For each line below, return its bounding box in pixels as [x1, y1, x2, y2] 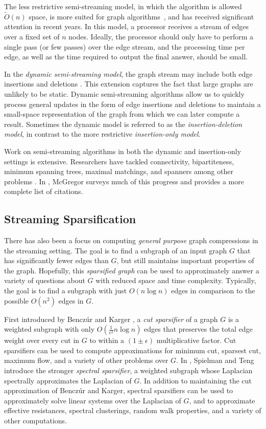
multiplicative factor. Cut [156, 335, 236, 346]
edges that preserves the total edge [144, 324, 253, 334]
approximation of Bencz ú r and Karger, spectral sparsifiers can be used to [4, 385, 233, 396]
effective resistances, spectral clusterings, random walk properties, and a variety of [4, 405, 261, 416]
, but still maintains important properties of [116, 255, 254, 266]
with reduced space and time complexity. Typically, [95, 275, 256, 286]
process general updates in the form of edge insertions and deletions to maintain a [4, 98, 261, 109]
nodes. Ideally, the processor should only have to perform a [68, 31, 254, 41]
